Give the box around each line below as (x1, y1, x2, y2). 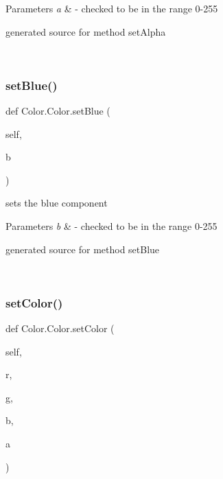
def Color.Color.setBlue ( (5, 104, 110, 117)
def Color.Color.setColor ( (5, 320, 115, 335)
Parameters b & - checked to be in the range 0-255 (5, 218, 218, 233)
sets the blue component (5, 196, 108, 210)
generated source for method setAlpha (5, 24, 166, 38)
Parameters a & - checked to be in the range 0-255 (5, 1, 218, 15)
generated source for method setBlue (5, 242, 160, 256)
